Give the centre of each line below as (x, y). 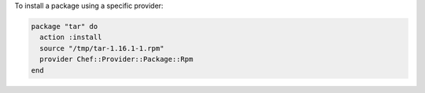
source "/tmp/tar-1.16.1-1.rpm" (102, 48)
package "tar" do (65, 26)
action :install (71, 38)
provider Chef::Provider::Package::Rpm (116, 59)
